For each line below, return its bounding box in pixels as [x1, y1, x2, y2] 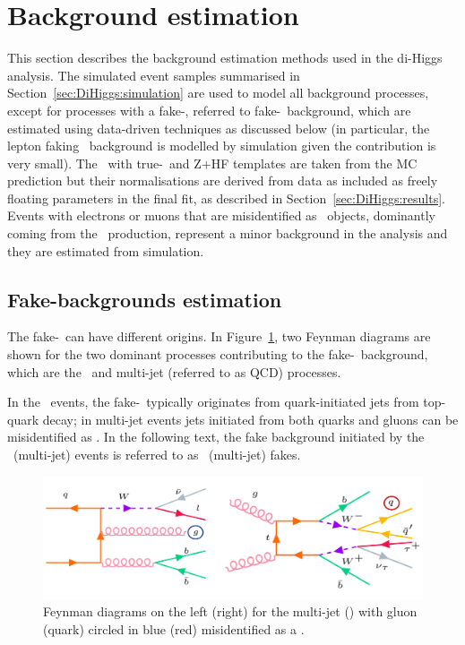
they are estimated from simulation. [7, 241, 204, 260]
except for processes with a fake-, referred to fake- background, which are [7, 100, 411, 119]
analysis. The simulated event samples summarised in [7, 65, 300, 84]
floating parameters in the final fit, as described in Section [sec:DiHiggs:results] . [7, 188, 445, 207]
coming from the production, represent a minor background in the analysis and [7, 224, 448, 243]
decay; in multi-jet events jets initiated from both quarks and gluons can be [42, 409, 459, 428]
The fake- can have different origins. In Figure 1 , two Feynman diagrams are [7, 327, 431, 346]
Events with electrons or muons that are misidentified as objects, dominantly [7, 206, 435, 225]
